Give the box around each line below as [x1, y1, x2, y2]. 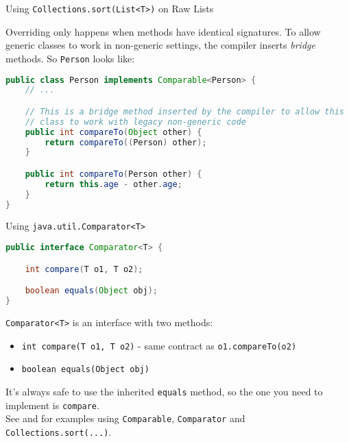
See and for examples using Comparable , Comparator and [5, 411, 245, 426]
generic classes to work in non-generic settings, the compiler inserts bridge [5, 38, 315, 52]
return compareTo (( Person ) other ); [45, 137, 207, 147]
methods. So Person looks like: [5, 51, 135, 65]
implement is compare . [5, 397, 99, 412]
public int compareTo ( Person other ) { [25, 169, 202, 179]
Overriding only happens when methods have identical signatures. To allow [5, 24, 321, 38]
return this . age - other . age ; [45, 179, 182, 189]
